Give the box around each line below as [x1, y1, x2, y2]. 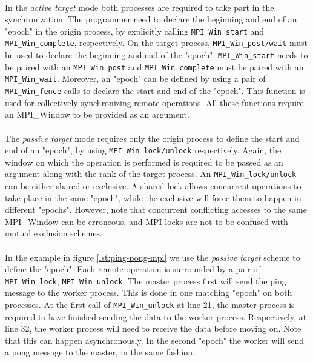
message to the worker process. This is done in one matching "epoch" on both [5, 286, 292, 299]
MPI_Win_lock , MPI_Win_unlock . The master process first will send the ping [5, 274, 286, 287]
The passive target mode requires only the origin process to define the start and [5, 132, 300, 144]
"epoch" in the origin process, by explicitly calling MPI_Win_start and [5, 24, 265, 37]
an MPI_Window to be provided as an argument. [5, 108, 189, 121]
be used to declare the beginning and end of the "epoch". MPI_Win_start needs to [5, 49, 308, 61]
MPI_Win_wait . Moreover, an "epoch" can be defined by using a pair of [5, 72, 266, 85]
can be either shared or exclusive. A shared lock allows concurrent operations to [5, 179, 301, 192]
